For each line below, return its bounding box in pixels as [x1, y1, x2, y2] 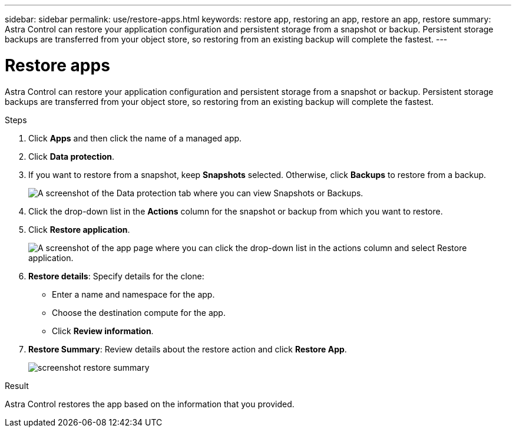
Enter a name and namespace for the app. [52, 289, 215, 299]
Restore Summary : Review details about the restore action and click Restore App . [28, 344, 347, 354]
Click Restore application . [28, 224, 130, 235]
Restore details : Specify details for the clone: [28, 271, 204, 281]
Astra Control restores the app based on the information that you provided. [5, 398, 295, 409]
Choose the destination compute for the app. [52, 307, 226, 318]
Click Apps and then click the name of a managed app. [28, 133, 242, 143]
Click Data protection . [28, 151, 115, 161]
